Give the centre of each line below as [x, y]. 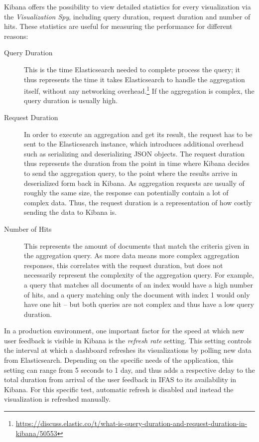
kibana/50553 [36, 433]
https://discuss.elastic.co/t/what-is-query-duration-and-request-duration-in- [131, 423]
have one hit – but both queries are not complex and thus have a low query [139, 304]
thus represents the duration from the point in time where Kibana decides [137, 163]
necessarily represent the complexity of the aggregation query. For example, [139, 275]
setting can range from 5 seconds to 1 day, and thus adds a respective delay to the [129, 369]
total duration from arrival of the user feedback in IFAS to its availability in [120, 379]
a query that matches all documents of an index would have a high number [138, 284]
